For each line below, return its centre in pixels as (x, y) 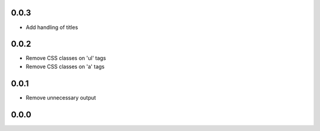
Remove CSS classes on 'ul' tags (66, 58)
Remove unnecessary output (61, 97)
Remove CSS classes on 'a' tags (65, 66)
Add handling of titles (52, 27)
